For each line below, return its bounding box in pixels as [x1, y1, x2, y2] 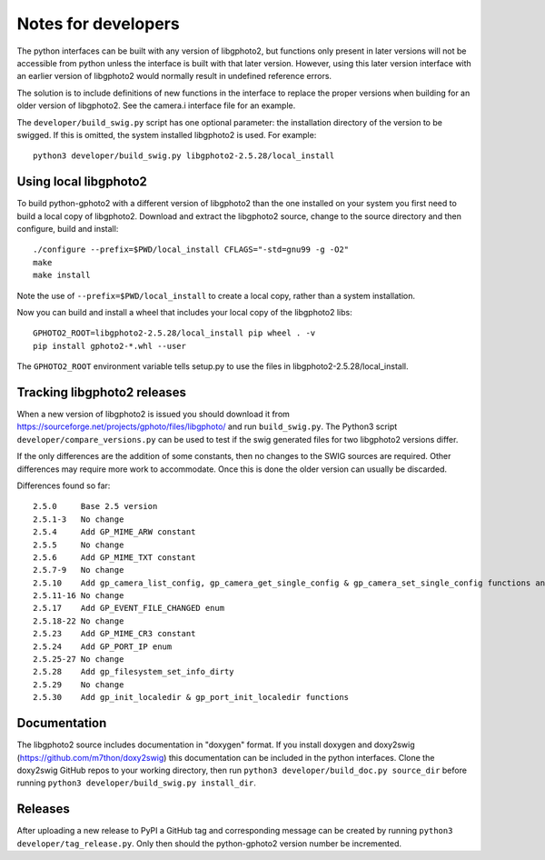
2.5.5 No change [33, 539, 124, 550]
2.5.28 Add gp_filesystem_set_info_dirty [33, 666, 235, 677]
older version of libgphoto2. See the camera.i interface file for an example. [16, 100, 296, 111]
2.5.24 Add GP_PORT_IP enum [33, 641, 173, 652]
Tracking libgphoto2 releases [16, 385, 186, 400]
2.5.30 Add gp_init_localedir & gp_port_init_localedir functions [33, 692, 350, 703]
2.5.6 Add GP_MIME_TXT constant [33, 552, 196, 563]
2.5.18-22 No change [33, 615, 124, 626]
